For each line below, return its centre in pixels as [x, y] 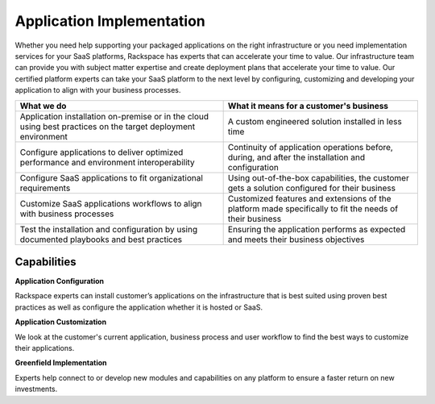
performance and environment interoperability [107, 162]
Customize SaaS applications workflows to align [111, 203]
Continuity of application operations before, [311, 147]
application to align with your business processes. [98, 90]
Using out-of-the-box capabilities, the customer [319, 177]
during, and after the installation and [296, 157]
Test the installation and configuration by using [108, 229]
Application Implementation [110, 21]
